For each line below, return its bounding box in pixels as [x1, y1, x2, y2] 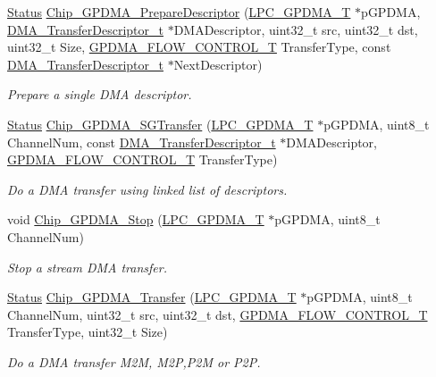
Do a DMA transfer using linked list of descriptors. [7, 180, 288, 198]
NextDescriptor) [173, 54, 263, 73]
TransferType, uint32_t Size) [7, 323, 168, 341]
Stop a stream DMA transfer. [7, 257, 167, 276]
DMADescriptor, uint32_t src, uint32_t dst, [173, 20, 418, 38]
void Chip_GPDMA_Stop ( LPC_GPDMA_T [7, 210, 264, 229]
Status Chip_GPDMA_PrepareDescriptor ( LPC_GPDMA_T [7, 3, 351, 21]
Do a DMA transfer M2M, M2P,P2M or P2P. [7, 352, 261, 371]
